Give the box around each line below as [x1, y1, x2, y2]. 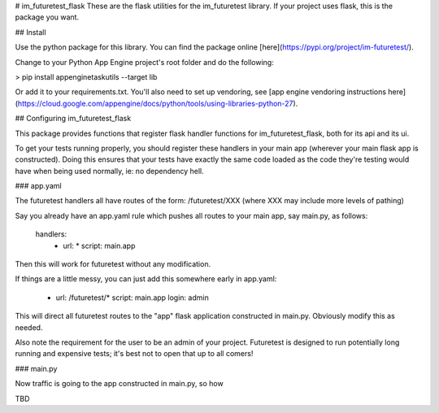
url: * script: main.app [63, 241, 136, 250]
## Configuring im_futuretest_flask [15, 114, 132, 124]
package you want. [15, 12, 80, 22]
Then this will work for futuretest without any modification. [15, 259, 211, 269]
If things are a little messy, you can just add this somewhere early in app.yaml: [15, 274, 277, 284]
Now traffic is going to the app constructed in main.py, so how [15, 379, 224, 389]
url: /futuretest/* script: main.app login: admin [55, 293, 209, 302]
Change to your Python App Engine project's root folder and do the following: [15, 57, 274, 67]
